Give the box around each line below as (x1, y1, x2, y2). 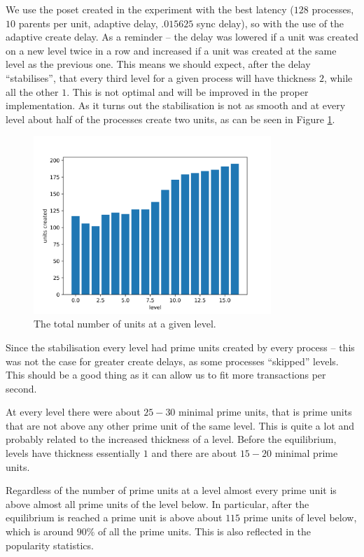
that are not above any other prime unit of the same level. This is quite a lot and (6, 418, 355, 432)
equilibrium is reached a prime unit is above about (6, 510, 223, 525)
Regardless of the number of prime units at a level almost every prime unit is (6, 483, 337, 498)
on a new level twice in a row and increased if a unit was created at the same (6, 43, 337, 57)
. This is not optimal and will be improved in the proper (66, 84, 309, 99)
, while (323, 70, 353, 85)
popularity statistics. (6, 537, 94, 552)
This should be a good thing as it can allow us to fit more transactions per (6, 367, 326, 382)
